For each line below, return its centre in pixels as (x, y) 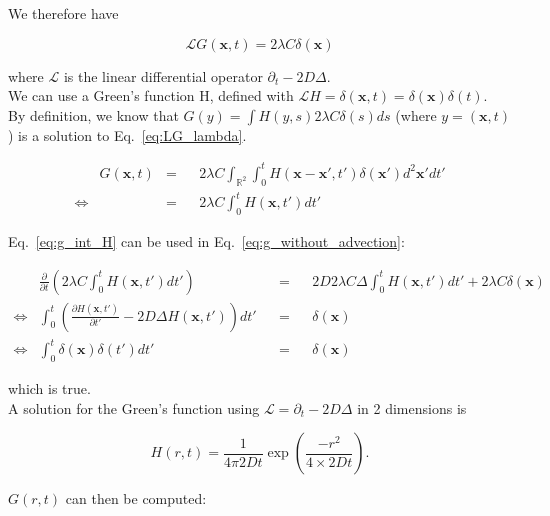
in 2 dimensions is (412, 407)
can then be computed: (136, 498)
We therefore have (63, 13)
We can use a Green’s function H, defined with (151, 95)
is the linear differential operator (163, 75)
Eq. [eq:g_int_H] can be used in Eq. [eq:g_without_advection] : (206, 241)
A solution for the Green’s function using (134, 407)
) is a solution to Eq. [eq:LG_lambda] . (127, 134)
